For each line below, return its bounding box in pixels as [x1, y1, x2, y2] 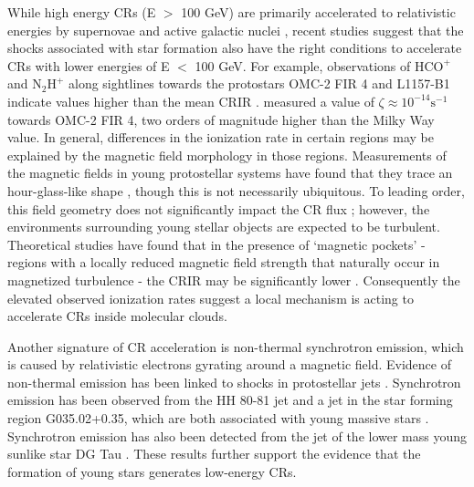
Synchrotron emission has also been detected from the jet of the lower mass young [7, 426, 468, 445]
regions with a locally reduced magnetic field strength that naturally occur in [7, 253, 440, 272]
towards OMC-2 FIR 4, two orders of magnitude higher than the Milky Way [7, 109, 435, 129]
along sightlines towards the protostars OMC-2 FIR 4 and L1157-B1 [68, 74, 450, 93]
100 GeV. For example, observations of [195, 56, 411, 75]
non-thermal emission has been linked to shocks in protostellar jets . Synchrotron [7, 372, 461, 391]
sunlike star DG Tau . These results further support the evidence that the [7, 444, 421, 463]
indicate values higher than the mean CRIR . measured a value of [7, 91, 374, 110]
